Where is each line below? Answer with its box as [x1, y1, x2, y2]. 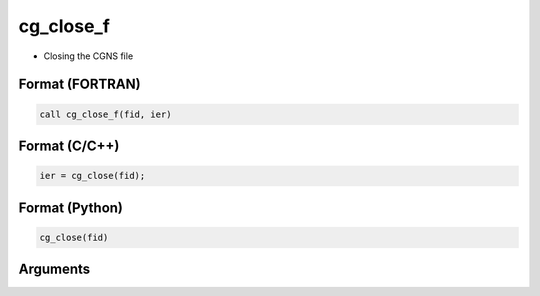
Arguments [18, 261, 91, 278]
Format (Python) [18, 199, 124, 216]
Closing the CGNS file [43, 50, 134, 62]
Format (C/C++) [18, 137, 120, 154]
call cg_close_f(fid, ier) [39, 108, 172, 120]
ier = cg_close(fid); [39, 170, 146, 182]
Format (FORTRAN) [18, 76, 141, 93]
